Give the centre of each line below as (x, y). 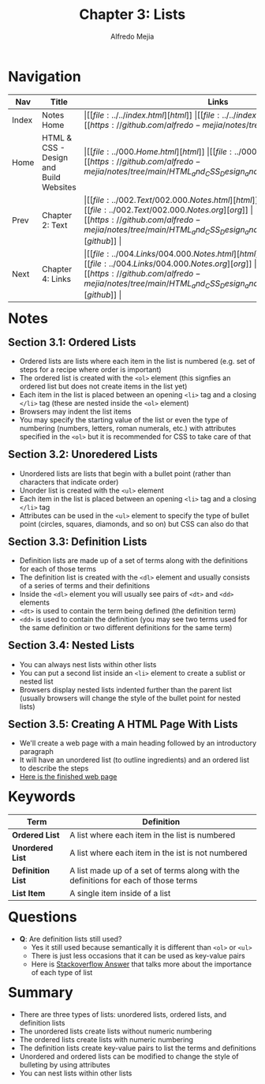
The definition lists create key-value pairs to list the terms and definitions (138, 1048)
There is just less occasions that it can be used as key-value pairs (138, 955)
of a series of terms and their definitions (85, 586)
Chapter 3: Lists (132, 15)
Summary (41, 992)
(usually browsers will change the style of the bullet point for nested (130, 698)
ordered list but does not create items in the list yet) (103, 386)
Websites (59, 187)
